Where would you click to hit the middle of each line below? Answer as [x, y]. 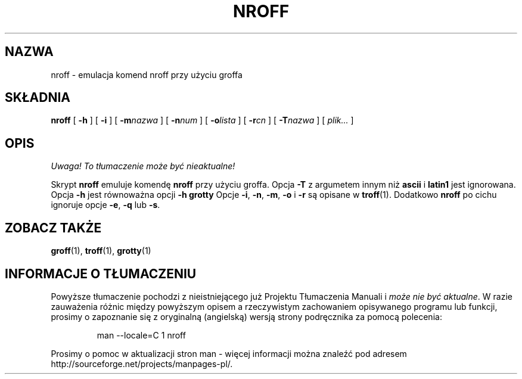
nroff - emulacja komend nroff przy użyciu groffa [147, 74]
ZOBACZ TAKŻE [53, 228]
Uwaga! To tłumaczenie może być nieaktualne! [143, 166]
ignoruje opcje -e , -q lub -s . [105, 205]
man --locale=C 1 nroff [141, 335]
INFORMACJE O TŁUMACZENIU [101, 274]
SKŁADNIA [38, 98]
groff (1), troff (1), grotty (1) [101, 251]
